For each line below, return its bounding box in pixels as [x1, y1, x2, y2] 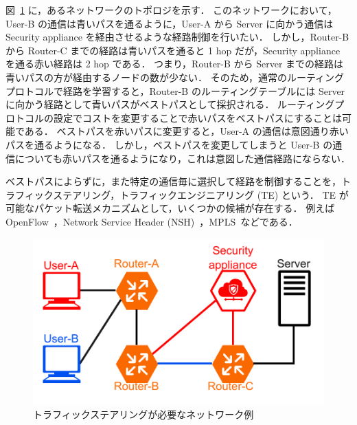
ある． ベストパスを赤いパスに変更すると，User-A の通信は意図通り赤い [24, 124, 349, 138]
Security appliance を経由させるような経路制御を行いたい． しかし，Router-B [5, 30, 349, 44]
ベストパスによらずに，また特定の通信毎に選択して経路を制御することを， [5, 174, 341, 188]
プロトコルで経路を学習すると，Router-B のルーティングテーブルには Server [5, 83, 345, 98]
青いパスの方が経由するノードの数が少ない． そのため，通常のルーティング [5, 69, 345, 84]
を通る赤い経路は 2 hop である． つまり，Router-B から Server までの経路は [5, 56, 344, 71]
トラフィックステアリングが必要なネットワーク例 [33, 406, 254, 421]
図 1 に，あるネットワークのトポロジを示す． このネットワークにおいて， [5, 3, 337, 17]
